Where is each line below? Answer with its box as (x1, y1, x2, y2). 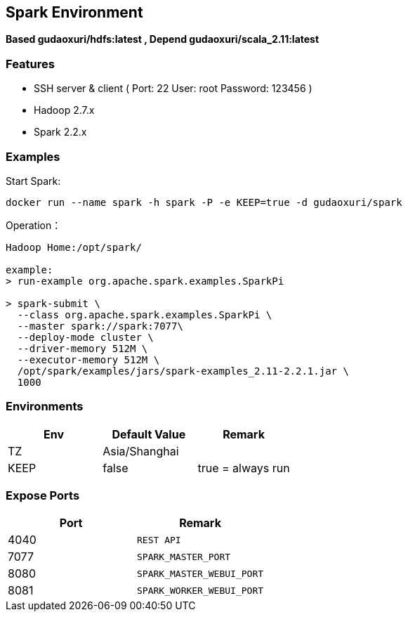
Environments (6, 399, 84, 414)
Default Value (112, 427, 186, 441)
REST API (137, 534, 181, 545)
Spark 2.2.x (34, 126, 87, 138)
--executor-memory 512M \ (17, 353, 160, 365)
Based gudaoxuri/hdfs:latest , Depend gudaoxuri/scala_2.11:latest (6, 33, 320, 46)
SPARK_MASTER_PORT (137, 551, 231, 562)
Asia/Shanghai (103, 443, 179, 458)
